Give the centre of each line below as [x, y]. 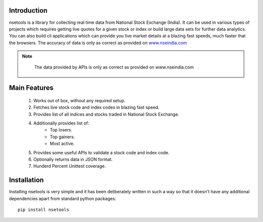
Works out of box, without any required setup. [79, 100]
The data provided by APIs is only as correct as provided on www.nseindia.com [114, 67]
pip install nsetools [43, 210]
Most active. [62, 144]
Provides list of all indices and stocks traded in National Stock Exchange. [106, 114]
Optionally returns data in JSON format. [73, 159]
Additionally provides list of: [61, 123]
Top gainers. [62, 137]
